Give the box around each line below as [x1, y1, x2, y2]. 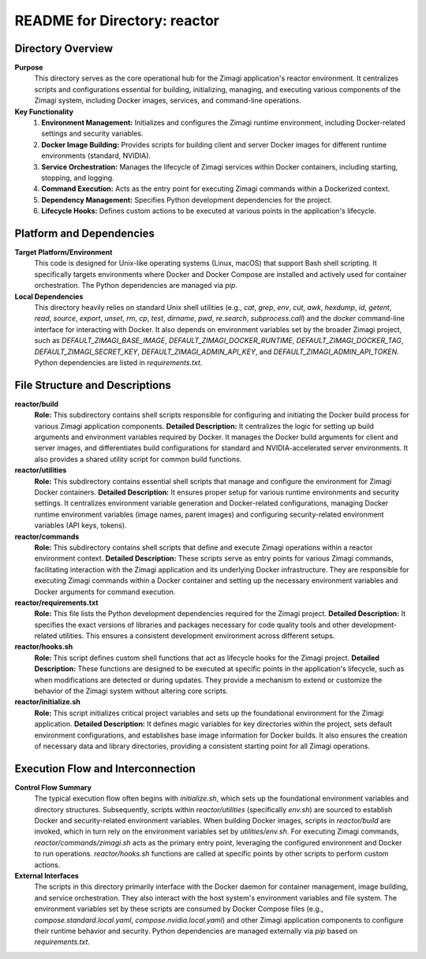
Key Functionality [14, 106, 74, 116]
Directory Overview [14, 42, 114, 55]
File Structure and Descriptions [14, 379, 171, 392]
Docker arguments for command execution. [34, 587, 176, 596]
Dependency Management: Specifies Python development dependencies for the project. [41, 195, 333, 204]
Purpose [14, 63, 43, 73]
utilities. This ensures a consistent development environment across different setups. [58, 631, 335, 640]
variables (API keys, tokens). [34, 521, 127, 530]
